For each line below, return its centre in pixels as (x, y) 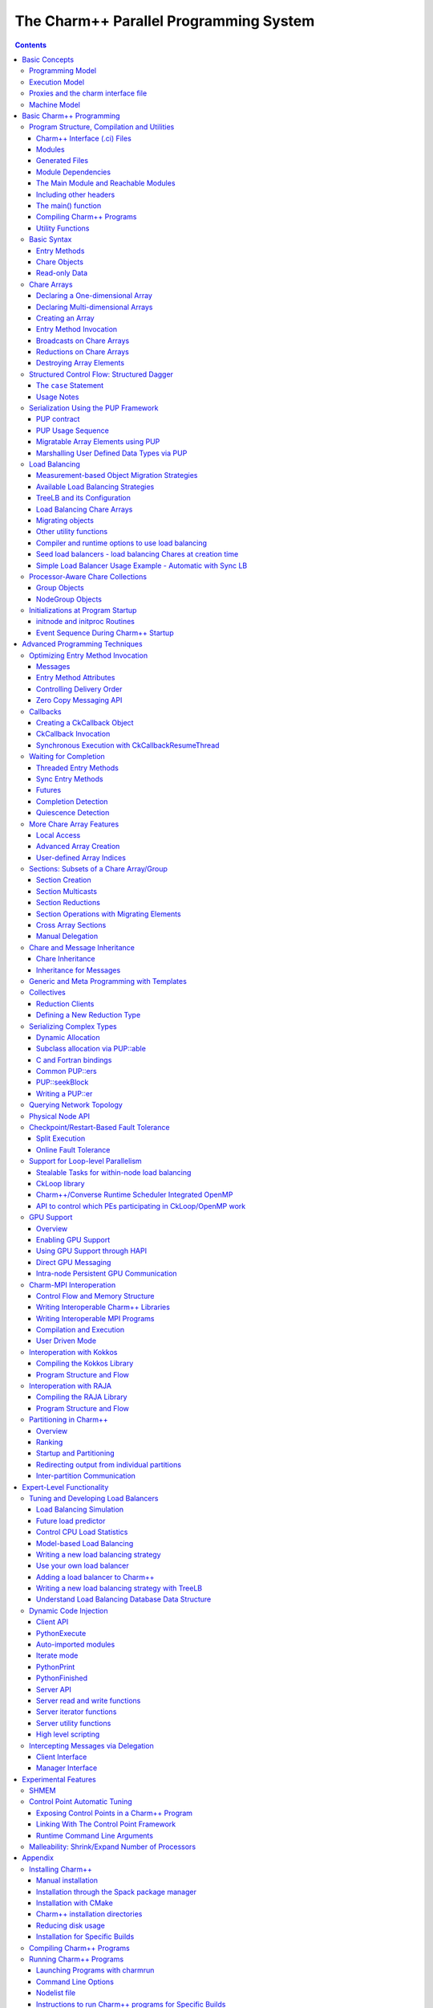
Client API (53, 1622)
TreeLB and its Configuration (84, 498)
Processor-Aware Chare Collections (88, 576)
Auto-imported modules (76, 1645)
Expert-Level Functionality (65, 1487)
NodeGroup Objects (69, 599)
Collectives (47, 993)
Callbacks (45, 712)
